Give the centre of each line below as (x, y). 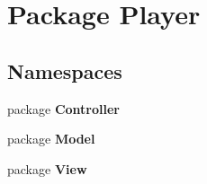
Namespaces (65, 70)
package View (47, 168)
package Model (51, 139)
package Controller (63, 108)
